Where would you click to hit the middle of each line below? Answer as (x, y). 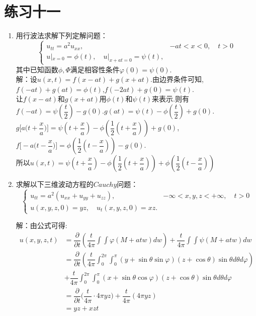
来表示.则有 (170, 99)
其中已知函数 (37, 69)
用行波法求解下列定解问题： (62, 35)
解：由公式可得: (41, 225)
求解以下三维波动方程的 (55, 184)
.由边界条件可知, (177, 79)
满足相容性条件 (95, 69)
